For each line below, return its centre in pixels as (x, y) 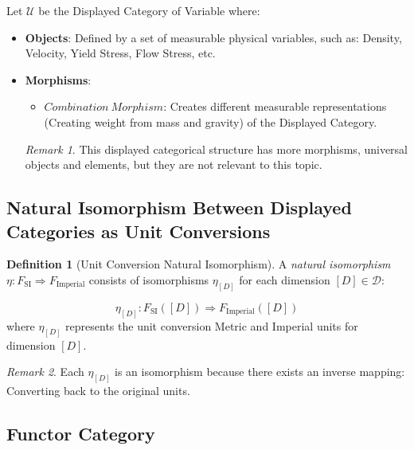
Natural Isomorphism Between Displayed (179, 207)
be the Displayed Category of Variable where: (149, 10)
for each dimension (285, 279)
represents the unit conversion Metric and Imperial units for (212, 325)
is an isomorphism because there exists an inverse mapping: (260, 372)
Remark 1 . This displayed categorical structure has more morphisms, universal (217, 149)
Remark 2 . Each (45, 372)
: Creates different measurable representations (275, 106)
